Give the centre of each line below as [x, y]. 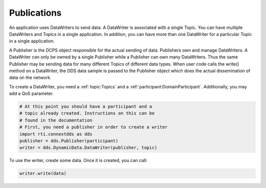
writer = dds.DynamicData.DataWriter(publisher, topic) [88, 148]
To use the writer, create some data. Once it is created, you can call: [78, 161]
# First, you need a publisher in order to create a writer [94, 127]
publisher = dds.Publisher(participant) [69, 141]
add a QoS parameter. [31, 94]
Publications [35, 13]
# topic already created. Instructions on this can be [87, 113]
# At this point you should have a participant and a [86, 107]
